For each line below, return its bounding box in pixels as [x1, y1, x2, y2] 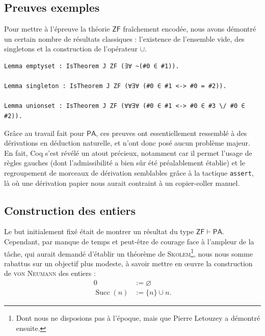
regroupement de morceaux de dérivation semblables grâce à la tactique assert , [4, 167, 254, 178]
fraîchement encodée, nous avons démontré [123, 23, 256, 34]
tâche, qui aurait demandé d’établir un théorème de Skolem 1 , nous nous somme [4, 246, 253, 259]
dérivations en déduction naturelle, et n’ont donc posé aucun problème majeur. [4, 137, 250, 148]
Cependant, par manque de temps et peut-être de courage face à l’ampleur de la [4, 236, 254, 246]
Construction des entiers [4, 202, 136, 218]
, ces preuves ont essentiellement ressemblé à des [96, 127, 247, 138]
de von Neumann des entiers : [4, 268, 96, 278]
